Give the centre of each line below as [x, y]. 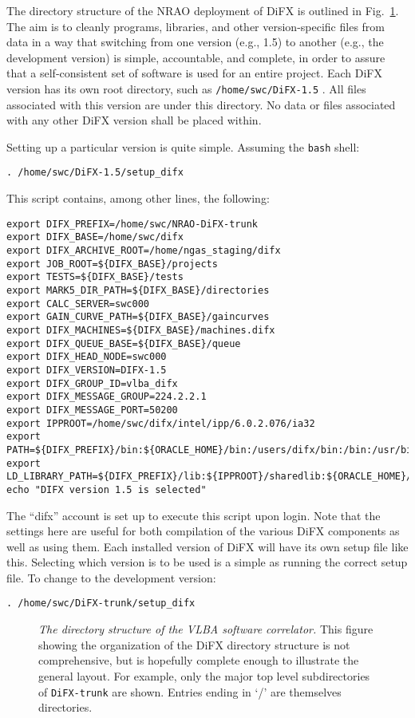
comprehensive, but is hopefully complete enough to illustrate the [199, 660]
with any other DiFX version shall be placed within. [134, 120]
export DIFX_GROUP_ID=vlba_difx [92, 383]
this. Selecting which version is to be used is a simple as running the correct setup [207, 562]
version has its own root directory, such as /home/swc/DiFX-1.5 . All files [186, 88]
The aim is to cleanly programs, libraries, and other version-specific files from [196, 26]
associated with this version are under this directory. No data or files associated [201, 104]
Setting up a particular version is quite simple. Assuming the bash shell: [183, 146]
